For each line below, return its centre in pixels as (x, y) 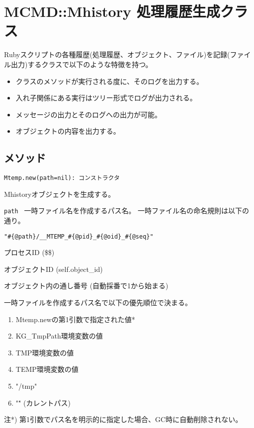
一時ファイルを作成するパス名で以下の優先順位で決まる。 (98, 302)
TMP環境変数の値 (45, 352)
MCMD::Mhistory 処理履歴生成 (112, 11)
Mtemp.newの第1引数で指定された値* (75, 319)
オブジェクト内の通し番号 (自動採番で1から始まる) (86, 286)
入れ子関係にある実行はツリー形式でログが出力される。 (106, 98)
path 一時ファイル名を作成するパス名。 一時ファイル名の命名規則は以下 (123, 211)
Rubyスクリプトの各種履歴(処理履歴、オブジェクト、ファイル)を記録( (117, 54)
